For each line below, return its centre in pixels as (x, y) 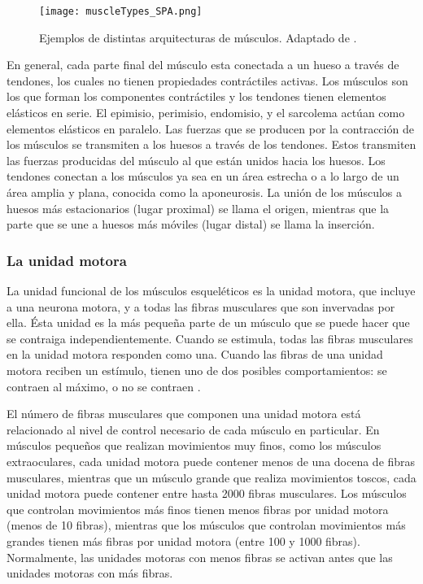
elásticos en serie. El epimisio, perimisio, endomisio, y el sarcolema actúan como (206, 113)
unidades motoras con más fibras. (90, 573)
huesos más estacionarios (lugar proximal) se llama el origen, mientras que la (198, 208)
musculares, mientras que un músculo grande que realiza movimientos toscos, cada (211, 477)
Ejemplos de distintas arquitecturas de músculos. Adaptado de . (198, 37)
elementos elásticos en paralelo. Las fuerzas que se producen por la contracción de (210, 128)
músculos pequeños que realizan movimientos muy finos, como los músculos (194, 445)
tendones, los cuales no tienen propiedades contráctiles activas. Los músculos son (207, 80)
